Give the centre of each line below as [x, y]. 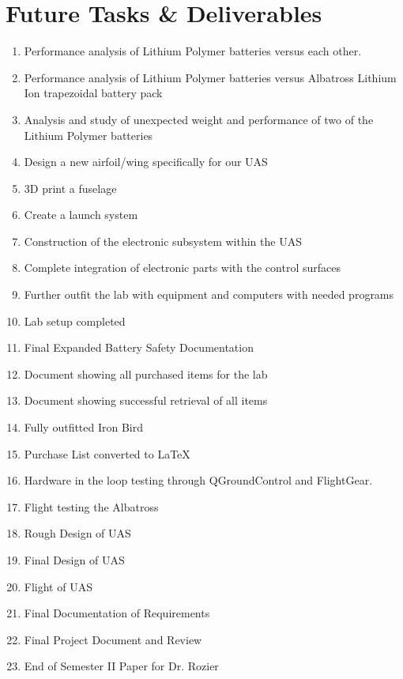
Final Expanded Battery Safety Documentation [139, 347]
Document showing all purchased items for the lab [146, 373]
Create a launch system [81, 215]
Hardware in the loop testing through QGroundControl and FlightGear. [198, 480]
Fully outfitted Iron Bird [84, 427]
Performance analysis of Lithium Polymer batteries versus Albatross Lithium [210, 77]
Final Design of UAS [74, 560]
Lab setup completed [75, 321]
